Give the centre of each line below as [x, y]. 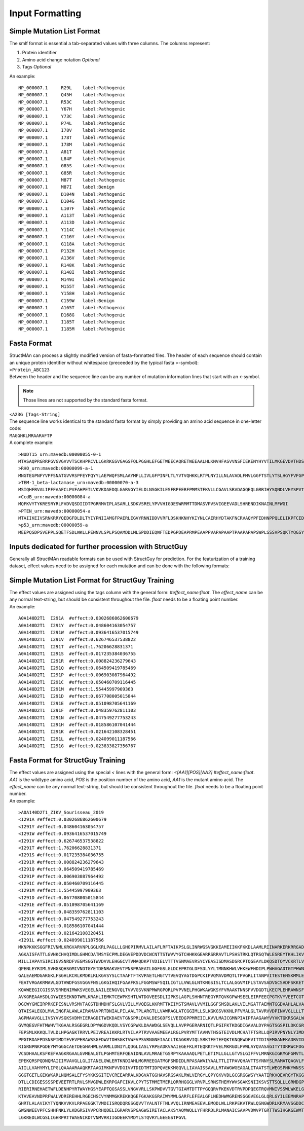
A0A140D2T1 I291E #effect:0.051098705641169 [77, 703]
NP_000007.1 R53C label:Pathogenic [72, 102]
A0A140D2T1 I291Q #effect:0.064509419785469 [77, 668]
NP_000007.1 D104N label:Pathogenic [72, 194]
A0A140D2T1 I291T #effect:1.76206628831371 [76, 647]
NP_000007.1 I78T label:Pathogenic [72, 137]
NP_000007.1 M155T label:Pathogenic [72, 286]
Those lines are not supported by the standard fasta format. [85, 400]
